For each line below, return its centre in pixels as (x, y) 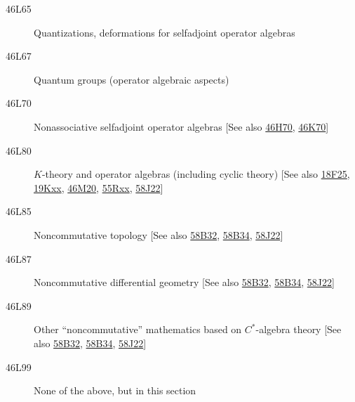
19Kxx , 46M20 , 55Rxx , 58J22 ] (99, 187)
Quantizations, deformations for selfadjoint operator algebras (165, 32)
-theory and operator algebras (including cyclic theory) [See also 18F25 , (196, 174)
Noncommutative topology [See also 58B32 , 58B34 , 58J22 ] (159, 234)
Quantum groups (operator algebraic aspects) (132, 79)
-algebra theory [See (299, 329)
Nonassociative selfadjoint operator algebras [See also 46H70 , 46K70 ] (181, 126)
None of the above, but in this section (115, 390)
